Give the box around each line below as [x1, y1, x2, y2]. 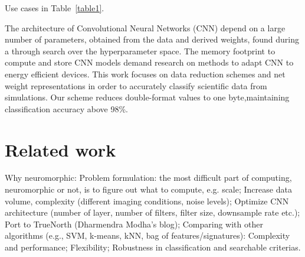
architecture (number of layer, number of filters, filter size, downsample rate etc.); [5, 206, 300, 219]
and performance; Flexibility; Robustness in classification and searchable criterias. [5, 241, 301, 253]
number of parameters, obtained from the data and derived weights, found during [5, 33, 299, 45]
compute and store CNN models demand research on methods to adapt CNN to [5, 56, 294, 69]
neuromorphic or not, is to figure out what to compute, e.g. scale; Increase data [5, 183, 292, 196]
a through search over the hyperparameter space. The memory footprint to [5, 44, 276, 57]
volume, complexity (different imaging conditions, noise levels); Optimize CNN [5, 194, 289, 207]
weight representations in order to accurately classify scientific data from [5, 79, 267, 92]
